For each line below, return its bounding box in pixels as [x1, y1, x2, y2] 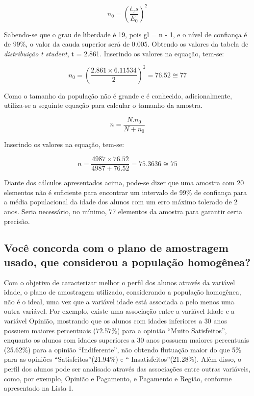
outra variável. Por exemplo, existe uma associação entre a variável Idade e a [4, 306, 235, 316]
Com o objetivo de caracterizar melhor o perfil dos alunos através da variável [4, 277, 235, 287]
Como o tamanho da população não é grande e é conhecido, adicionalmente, [4, 90, 232, 100]
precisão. [4, 216, 30, 226]
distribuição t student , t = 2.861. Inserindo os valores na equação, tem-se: [4, 48, 224, 58]
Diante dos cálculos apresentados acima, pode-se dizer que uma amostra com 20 [4, 177, 244, 188]
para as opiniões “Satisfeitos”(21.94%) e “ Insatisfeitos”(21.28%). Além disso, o [4, 354, 242, 364]
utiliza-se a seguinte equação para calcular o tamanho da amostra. [4, 100, 203, 110]
